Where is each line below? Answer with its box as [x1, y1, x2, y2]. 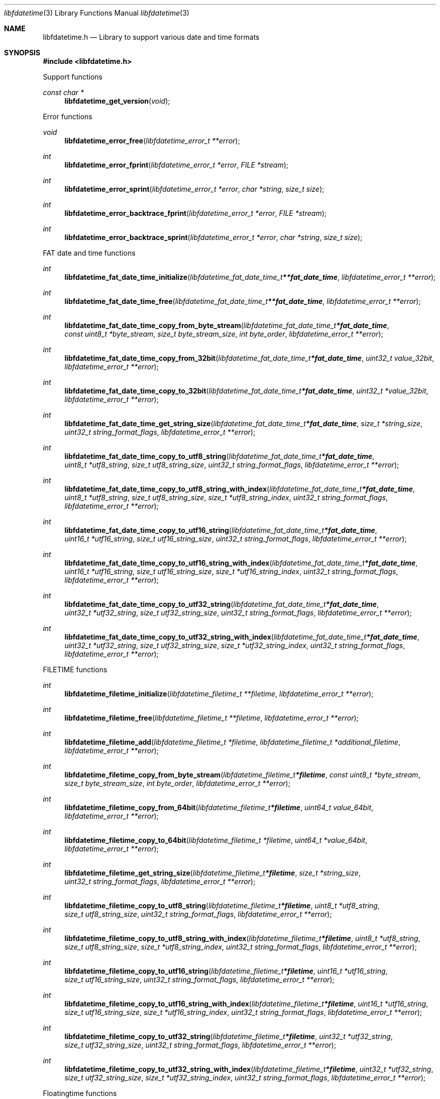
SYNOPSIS [4, 48, 41, 57]
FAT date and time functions [43, 249, 136, 257]
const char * [43, 88, 84, 97]
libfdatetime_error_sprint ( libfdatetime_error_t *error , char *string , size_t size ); [64, 185, 324, 193]
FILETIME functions [43, 665, 107, 674]
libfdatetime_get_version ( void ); [64, 97, 170, 105]
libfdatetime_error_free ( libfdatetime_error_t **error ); [64, 136, 240, 145]
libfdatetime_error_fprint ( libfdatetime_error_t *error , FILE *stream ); [64, 161, 289, 169]
